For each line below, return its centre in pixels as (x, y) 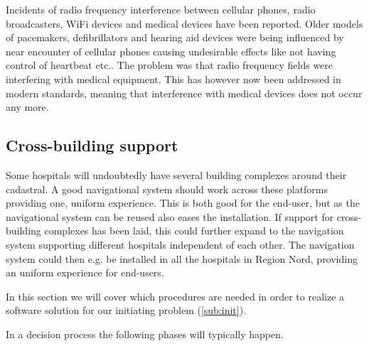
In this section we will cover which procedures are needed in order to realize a (175, 296)
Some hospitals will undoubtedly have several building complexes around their (176, 174)
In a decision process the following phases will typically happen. (145, 334)
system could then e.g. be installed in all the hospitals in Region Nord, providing (182, 258)
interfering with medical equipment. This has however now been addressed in (173, 79)
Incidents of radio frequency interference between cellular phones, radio (161, 9)
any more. (27, 107)
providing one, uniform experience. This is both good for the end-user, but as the (183, 203)
